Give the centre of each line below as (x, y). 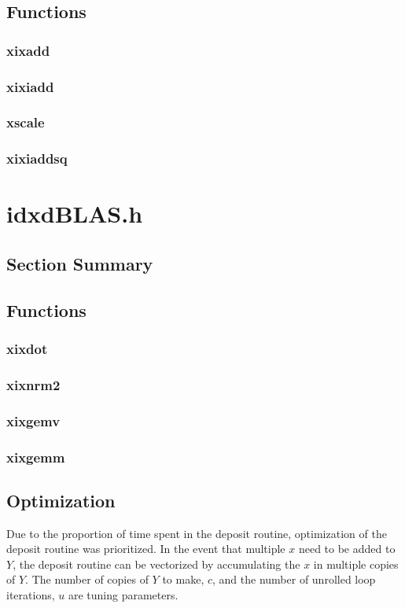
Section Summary (80, 263)
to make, (183, 579)
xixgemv (33, 420)
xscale (26, 122)
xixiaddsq (37, 158)
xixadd (28, 50)
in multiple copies (356, 564)
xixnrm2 (33, 384)
